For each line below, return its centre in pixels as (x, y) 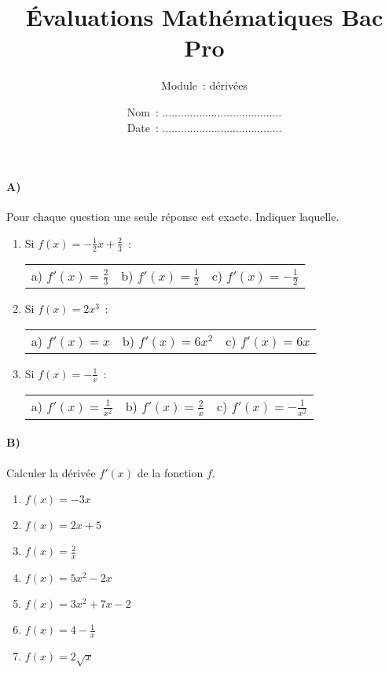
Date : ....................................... (204, 127)
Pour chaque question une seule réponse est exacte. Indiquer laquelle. (173, 217)
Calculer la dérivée (51, 472)
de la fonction (170, 472)
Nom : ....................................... (204, 111)
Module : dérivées (204, 85)
